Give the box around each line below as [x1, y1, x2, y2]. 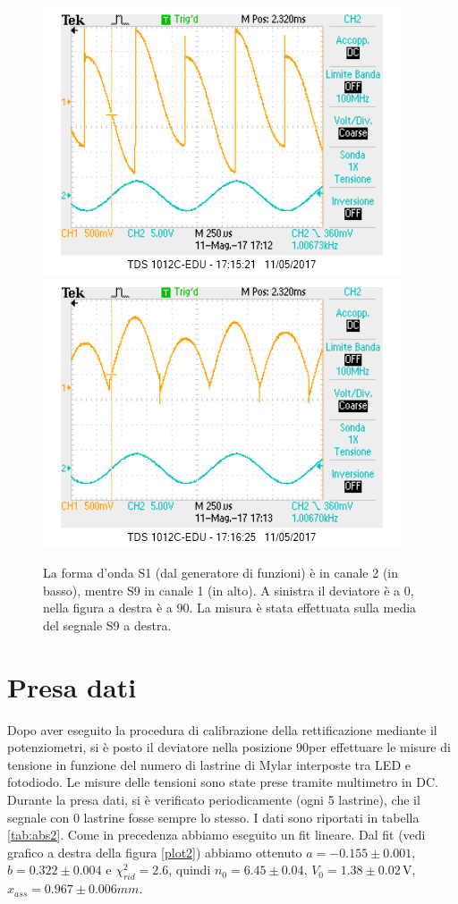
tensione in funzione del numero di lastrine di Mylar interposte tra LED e [7, 755, 411, 773]
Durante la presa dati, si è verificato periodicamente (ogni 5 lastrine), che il [7, 790, 420, 809]
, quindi [168, 860, 211, 879]
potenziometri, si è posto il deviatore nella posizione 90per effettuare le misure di [7, 738, 451, 756]
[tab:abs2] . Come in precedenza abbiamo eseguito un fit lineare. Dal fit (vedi [7, 825, 426, 844]
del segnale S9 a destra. [43, 615, 172, 634]
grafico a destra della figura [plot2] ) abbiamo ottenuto [7, 842, 302, 861]
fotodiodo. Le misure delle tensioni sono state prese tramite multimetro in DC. [7, 773, 438, 791]
